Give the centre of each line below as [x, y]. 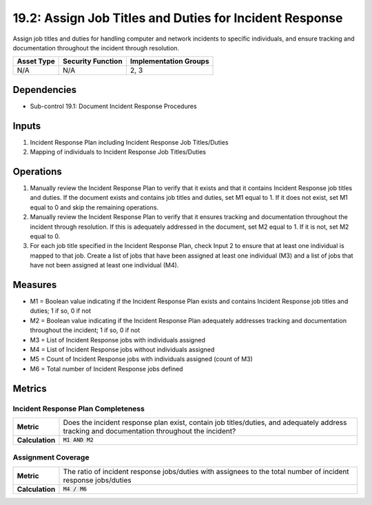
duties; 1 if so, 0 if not [60, 311]
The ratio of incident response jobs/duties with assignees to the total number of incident [206, 471]
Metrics [30, 388]
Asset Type [36, 61]
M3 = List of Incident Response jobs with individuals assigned [118, 340]
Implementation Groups [169, 61]
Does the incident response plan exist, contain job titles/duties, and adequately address [205, 422]
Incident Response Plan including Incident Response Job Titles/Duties [129, 142]
